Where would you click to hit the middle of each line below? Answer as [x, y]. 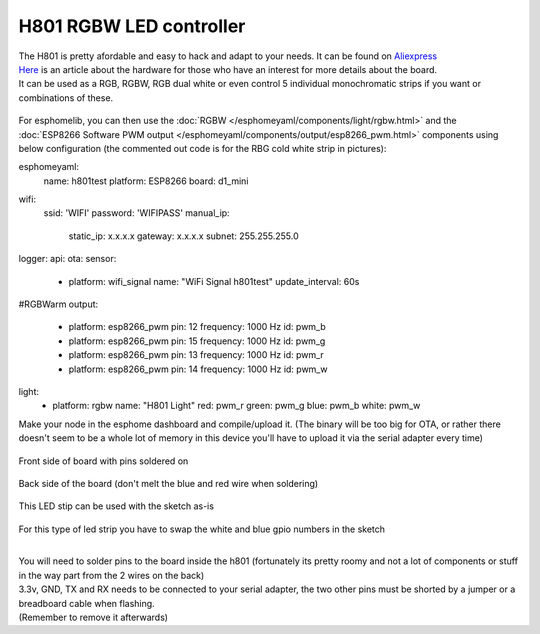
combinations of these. [66, 97]
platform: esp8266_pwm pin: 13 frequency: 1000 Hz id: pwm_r [196, 355]
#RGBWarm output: [58, 304]
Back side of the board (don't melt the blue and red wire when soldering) [168, 483]
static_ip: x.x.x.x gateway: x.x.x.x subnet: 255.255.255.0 [183, 236]
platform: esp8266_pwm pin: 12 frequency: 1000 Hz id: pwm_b [197, 327]
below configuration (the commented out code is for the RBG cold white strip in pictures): [202, 148]
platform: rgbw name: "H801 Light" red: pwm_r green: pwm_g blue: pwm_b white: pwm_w [236, 406]
